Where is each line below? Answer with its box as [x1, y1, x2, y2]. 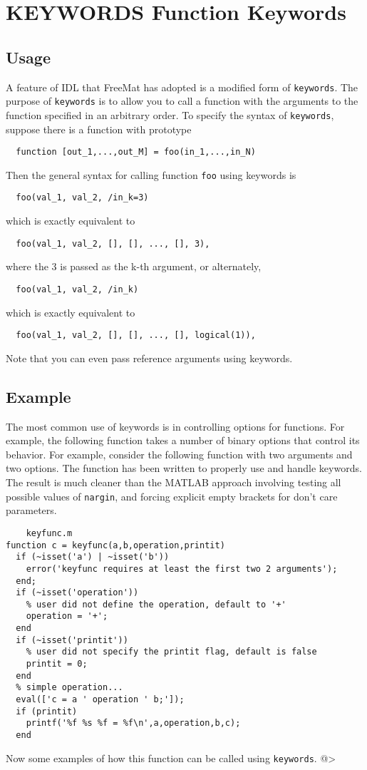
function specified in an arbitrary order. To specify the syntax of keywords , [6, 107, 334, 122]
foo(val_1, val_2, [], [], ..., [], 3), [16, 238, 210, 249]
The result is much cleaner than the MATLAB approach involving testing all [6, 475, 341, 490]
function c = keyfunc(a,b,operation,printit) [6, 540, 225, 550]
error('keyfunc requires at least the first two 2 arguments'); [26, 563, 338, 574]
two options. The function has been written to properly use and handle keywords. [6, 461, 362, 476]
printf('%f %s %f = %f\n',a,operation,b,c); [26, 718, 241, 729]
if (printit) [16, 706, 78, 717]
